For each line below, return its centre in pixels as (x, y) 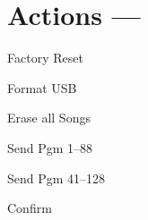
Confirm (30, 208)
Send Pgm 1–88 (50, 147)
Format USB (42, 87)
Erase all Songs (49, 118)
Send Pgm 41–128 (57, 178)
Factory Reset (45, 58)
